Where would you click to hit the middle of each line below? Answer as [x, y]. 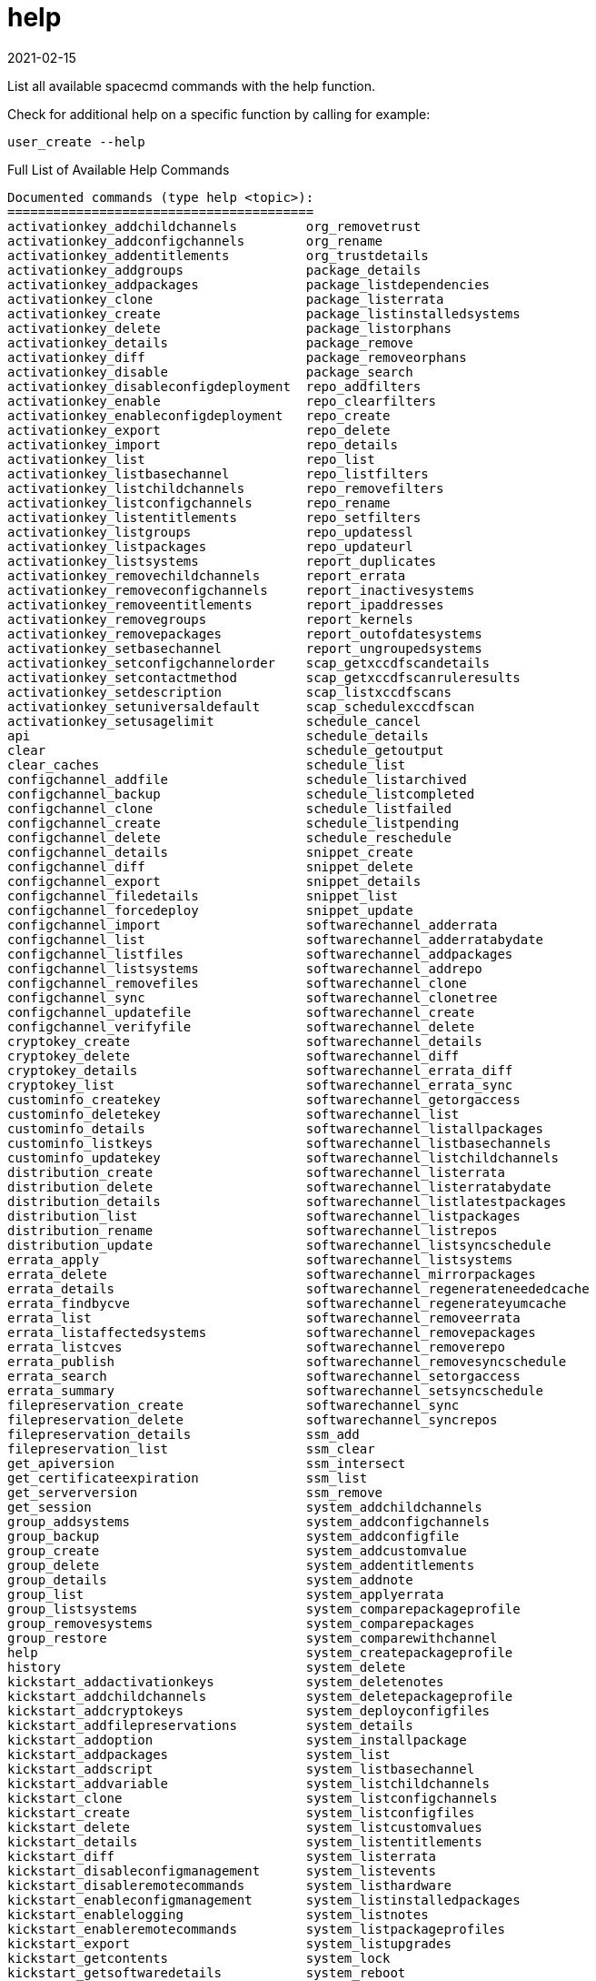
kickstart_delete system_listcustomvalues [245, 1827]
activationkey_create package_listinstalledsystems [264, 313]
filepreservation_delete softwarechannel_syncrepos [253, 1419]
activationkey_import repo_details [203, 444]
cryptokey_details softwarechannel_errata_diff [260, 1070]
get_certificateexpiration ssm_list [188, 1478]
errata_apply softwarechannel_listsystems [260, 1259]
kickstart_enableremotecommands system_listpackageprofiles [256, 1929]
